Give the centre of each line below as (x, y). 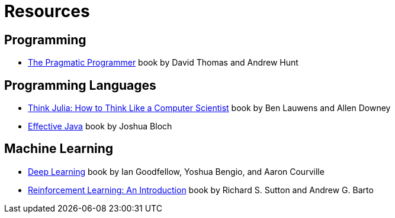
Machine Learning (59, 149)
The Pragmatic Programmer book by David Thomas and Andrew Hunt (163, 63)
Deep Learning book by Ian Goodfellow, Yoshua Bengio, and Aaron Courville (176, 171)
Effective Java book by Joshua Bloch (100, 126)
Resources (47, 11)
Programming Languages (80, 85)
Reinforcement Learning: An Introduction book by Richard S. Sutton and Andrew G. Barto (201, 190)
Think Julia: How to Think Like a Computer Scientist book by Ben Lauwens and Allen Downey (209, 108)
